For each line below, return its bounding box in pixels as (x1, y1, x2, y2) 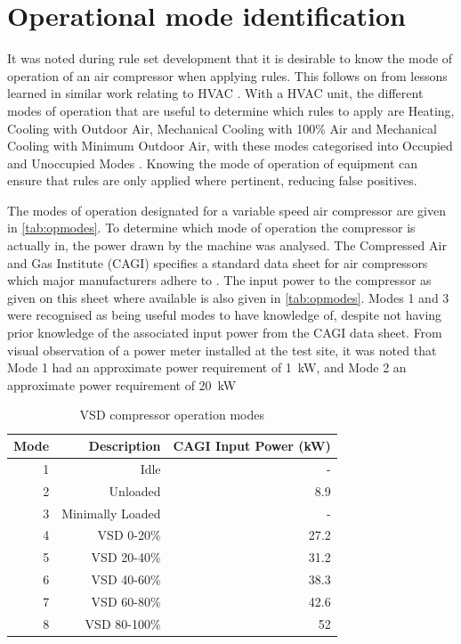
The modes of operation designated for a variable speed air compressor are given (7, 200, 446, 219)
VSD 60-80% (91, 591, 161, 610)
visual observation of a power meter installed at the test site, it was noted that (7, 340, 437, 359)
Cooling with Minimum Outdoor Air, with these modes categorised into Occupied (7, 136, 453, 155)
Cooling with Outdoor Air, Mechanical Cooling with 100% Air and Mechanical (7, 118, 437, 137)
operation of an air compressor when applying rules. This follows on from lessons (7, 66, 448, 85)
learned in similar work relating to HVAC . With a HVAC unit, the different (7, 84, 424, 102)
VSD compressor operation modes (79, 405, 265, 424)
